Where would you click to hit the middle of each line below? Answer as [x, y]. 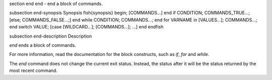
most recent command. [33, 70]
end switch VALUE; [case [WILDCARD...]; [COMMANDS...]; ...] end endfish [86, 27]
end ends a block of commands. [43, 45]
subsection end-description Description [51, 36]
